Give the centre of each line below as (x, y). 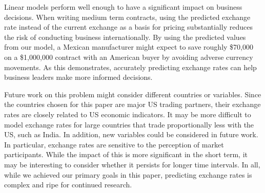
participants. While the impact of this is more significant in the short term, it (126, 154)
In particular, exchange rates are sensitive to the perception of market (114, 144)
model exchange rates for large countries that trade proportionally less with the (129, 124)
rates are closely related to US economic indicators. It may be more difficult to (128, 114)
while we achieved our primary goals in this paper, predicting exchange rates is (128, 174)
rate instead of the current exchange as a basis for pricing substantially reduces (128, 27)
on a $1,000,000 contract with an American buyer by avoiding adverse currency (129, 57)
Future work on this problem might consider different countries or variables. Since (133, 94)
